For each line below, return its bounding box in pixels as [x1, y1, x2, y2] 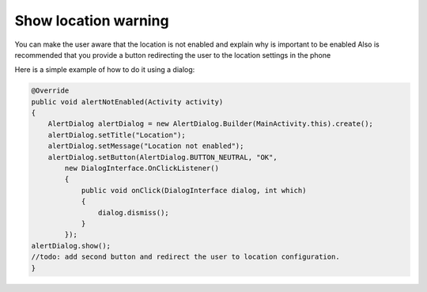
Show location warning [14, 12, 169, 29]
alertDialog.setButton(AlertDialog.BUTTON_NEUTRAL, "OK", [47, 153, 278, 161]
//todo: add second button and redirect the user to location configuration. [31, 252, 340, 261]
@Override [31, 86, 70, 95]
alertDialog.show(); [31, 241, 111, 250]
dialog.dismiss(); [97, 208, 169, 217]
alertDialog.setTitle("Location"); [47, 131, 186, 139]
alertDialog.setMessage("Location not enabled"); [47, 142, 244, 150]
